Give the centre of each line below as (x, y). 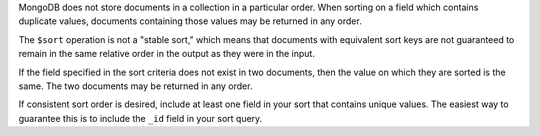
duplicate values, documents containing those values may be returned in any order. (190, 21)
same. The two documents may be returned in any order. (135, 86)
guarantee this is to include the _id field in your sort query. (140, 118)
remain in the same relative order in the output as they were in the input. (166, 54)
